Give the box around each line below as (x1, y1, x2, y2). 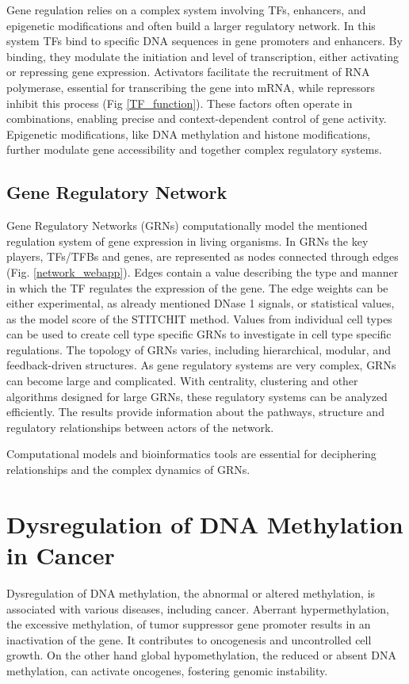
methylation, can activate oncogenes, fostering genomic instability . (6, 662, 328, 678)
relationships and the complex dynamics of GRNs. (6, 461, 250, 478)
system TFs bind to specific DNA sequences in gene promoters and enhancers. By (6, 32, 403, 49)
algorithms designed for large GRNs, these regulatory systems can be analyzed (6, 388, 388, 404)
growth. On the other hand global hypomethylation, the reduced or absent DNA (6, 647, 397, 663)
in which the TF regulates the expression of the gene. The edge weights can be (6, 279, 388, 296)
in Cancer (6, 539, 115, 571)
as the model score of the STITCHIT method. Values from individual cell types (6, 310, 392, 327)
